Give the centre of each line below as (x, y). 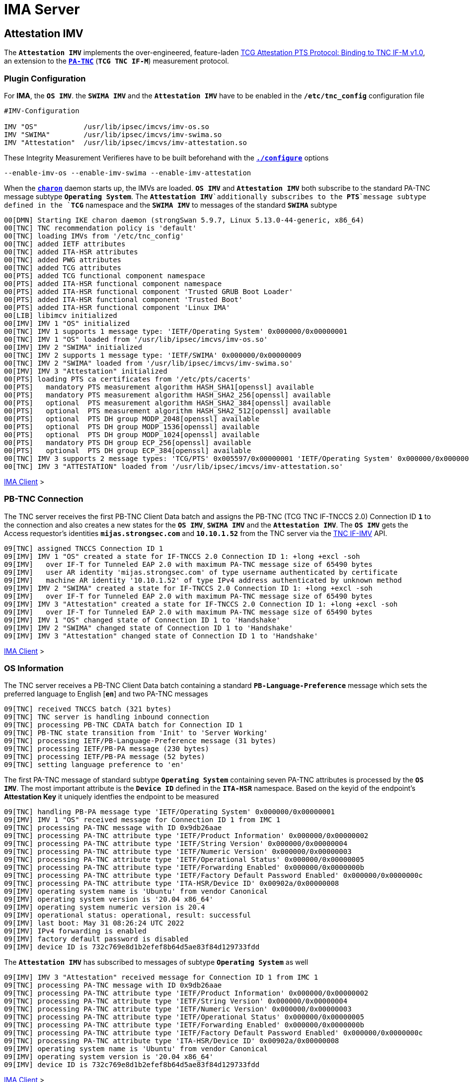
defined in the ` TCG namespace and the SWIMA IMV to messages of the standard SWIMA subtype (171, 205)
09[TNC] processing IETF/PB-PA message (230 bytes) (107, 749)
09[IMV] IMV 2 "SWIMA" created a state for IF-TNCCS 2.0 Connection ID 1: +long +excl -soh (188, 588)
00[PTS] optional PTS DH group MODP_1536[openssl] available (132, 426)
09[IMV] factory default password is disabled (96, 939)
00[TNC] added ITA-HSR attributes (71, 252)
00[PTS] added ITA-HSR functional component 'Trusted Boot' (123, 299)
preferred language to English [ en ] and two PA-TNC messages (106, 694)
